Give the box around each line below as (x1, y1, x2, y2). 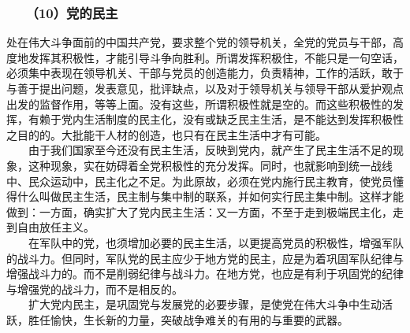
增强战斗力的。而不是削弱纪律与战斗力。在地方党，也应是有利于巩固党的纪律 (6, 265, 404, 282)
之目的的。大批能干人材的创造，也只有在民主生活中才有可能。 (6, 126, 326, 142)
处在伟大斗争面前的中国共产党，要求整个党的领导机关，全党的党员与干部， (6, 34, 393, 50)
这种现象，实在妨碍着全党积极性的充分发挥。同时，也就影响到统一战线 (28, 157, 393, 173)
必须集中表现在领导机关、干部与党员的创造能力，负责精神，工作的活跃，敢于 (6, 65, 404, 81)
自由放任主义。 (17, 219, 95, 235)
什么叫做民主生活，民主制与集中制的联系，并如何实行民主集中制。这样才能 (17, 188, 404, 205)
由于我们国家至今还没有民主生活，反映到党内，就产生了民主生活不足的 (28, 142, 393, 158)
